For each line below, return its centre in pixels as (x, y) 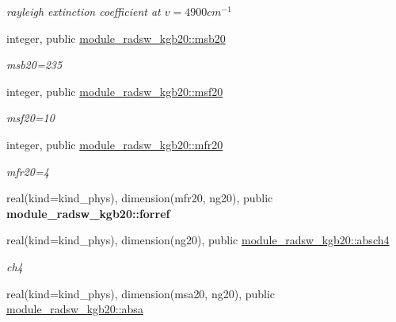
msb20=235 (34, 65)
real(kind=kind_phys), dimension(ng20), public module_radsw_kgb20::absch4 (198, 240)
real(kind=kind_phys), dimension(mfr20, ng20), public (140, 198)
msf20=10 (30, 118)
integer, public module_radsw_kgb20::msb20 (116, 38)
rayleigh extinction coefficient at (84, 11)
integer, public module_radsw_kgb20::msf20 (115, 91)
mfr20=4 (28, 171)
